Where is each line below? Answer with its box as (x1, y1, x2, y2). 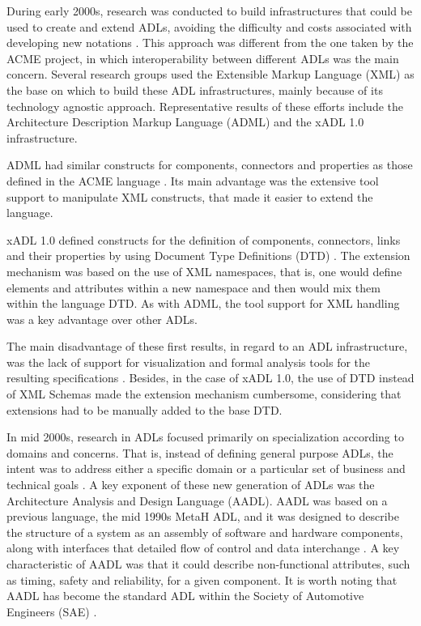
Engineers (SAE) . (6, 603, 97, 620)
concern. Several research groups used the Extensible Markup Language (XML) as (6, 66, 415, 83)
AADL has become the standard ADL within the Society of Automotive (6, 587, 364, 604)
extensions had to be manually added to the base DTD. (6, 401, 283, 418)
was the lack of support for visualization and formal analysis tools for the (6, 353, 371, 370)
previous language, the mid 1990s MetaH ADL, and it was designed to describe (6, 508, 400, 525)
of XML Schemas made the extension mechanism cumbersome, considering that (6, 385, 402, 402)
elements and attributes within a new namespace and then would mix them (6, 279, 381, 296)
